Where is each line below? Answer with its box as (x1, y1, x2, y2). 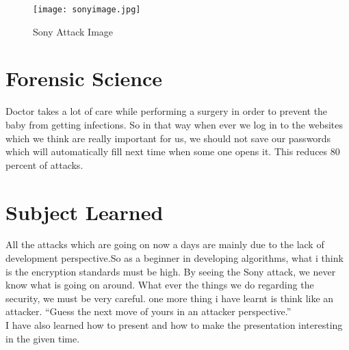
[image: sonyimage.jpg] (33, 5, 141, 14)
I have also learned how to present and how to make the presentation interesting (5, 318, 343, 332)
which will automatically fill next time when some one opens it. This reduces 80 (5, 144, 340, 159)
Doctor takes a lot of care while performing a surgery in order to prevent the (5, 104, 328, 118)
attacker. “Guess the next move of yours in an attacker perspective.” (5, 304, 292, 319)
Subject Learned (5, 198, 164, 226)
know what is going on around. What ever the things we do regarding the (5, 278, 314, 292)
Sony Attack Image (33, 24, 114, 38)
